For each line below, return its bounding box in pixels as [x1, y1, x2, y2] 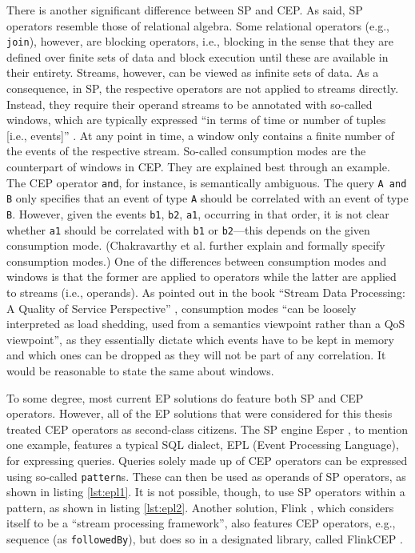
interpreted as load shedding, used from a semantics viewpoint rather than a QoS [6, 315, 405, 332]
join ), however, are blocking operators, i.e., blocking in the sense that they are [6, 33, 394, 50]
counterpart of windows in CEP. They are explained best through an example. [6, 158, 390, 174]
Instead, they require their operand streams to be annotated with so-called [6, 95, 373, 112]
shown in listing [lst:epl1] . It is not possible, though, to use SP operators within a [6, 483, 405, 500]
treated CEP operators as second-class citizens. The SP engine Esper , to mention [6, 420, 408, 437]
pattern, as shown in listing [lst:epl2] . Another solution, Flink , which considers [6, 499, 394, 515]
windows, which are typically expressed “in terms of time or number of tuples [6, 111, 386, 128]
